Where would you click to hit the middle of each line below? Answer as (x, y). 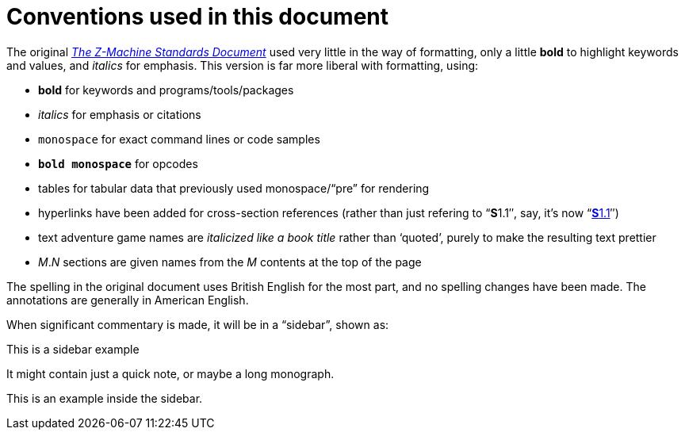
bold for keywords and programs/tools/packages (166, 90)
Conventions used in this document (198, 17)
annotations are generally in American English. (128, 300)
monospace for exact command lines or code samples (179, 139)
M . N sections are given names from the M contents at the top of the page (230, 262)
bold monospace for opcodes (118, 163)
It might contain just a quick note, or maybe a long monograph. (170, 373)
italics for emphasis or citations (120, 114)
